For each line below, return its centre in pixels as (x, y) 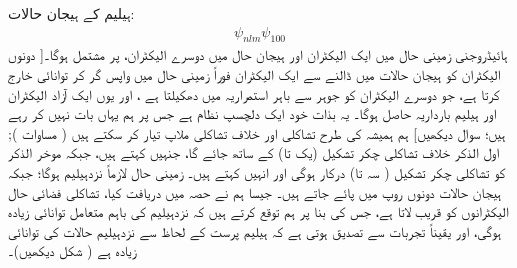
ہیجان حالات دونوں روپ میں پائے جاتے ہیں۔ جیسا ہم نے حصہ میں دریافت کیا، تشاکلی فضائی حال (255, 191)
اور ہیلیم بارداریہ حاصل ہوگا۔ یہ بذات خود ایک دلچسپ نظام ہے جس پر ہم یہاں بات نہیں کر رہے (252, 113)
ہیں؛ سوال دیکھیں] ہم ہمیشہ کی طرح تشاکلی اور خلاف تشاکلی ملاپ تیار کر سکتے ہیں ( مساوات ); (257, 132)
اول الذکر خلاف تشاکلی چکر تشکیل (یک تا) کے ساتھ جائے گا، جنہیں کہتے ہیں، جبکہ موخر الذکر (254, 152)
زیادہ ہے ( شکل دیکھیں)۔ (72, 250)
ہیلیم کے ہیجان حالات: (71, 13)
